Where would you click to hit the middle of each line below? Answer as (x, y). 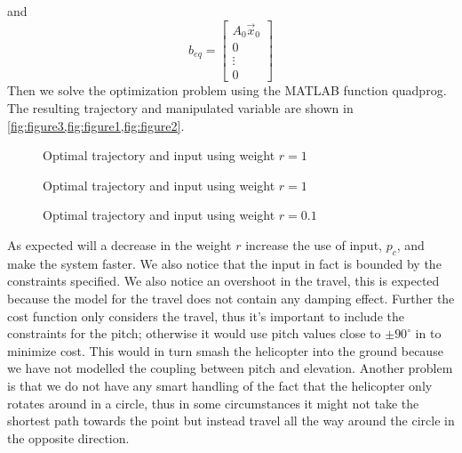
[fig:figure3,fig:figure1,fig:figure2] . (96, 125)
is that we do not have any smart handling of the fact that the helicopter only (220, 385)
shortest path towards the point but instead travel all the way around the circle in (231, 421)
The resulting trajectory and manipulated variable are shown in (180, 108)
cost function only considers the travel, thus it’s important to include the (206, 315)
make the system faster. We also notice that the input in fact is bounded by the (224, 263)
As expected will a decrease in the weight (119, 244)
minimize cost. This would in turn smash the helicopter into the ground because (225, 350)
